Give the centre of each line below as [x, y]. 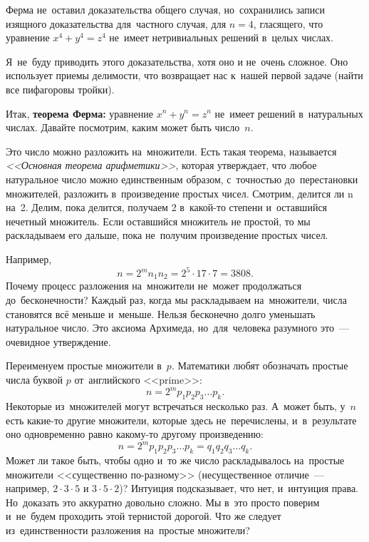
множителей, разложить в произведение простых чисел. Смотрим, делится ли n [180, 193]
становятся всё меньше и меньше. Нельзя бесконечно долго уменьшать [161, 313]
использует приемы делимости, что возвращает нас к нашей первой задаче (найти [184, 75]
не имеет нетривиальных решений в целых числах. [221, 37]
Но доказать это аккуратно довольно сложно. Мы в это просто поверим [163, 502]
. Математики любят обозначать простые [260, 365]
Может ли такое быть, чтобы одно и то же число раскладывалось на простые [175, 460]
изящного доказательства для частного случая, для [116, 23]
